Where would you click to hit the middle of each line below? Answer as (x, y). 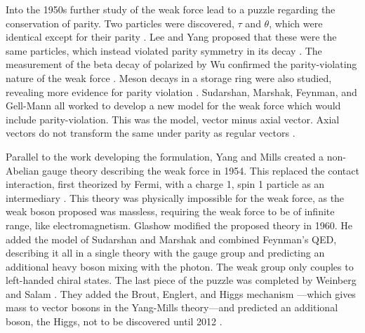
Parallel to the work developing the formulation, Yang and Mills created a (165, 156)
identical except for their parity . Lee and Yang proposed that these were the (171, 37)
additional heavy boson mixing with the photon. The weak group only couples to (180, 266)
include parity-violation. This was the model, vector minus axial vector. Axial (173, 119)
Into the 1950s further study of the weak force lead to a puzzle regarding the (171, 9)
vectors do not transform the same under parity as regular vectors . (151, 133)
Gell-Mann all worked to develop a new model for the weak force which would (173, 106)
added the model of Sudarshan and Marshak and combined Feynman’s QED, (171, 239)
